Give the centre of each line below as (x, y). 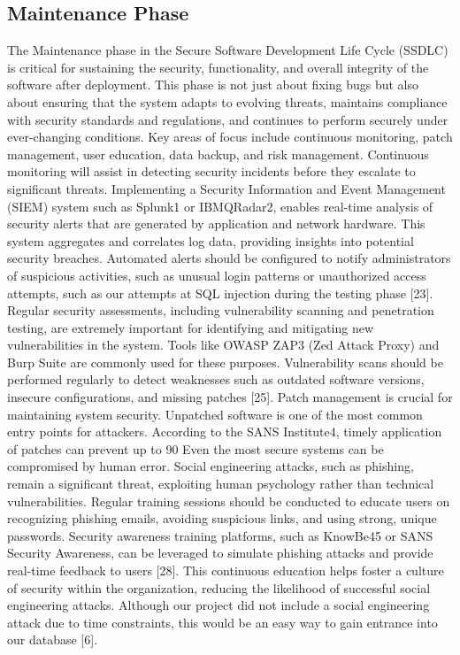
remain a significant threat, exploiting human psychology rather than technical (221, 484)
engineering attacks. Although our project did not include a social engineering (218, 605)
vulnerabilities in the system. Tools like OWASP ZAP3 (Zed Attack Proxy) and (223, 345)
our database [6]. (53, 640)
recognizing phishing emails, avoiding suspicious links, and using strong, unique (222, 518)
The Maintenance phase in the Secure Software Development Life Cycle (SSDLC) (228, 50)
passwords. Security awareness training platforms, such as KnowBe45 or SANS (220, 535)
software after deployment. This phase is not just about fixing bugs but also (213, 85)
